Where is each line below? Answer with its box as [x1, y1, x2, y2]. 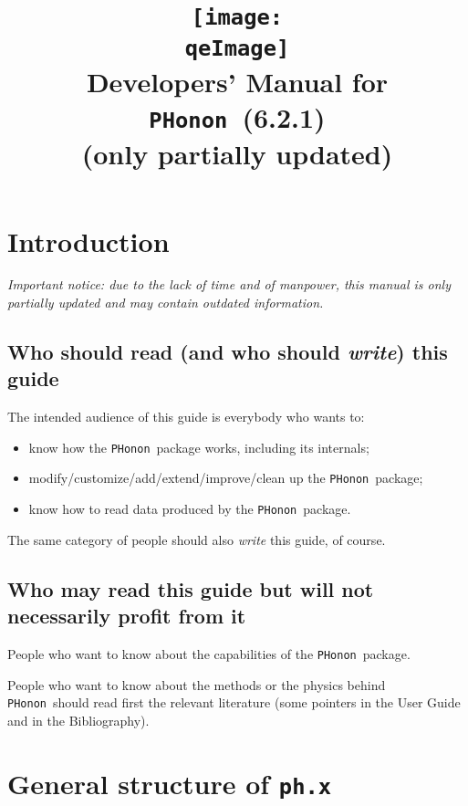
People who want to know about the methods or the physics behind [7, 675, 386, 694]
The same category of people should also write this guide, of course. [7, 529, 386, 549]
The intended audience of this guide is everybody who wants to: [7, 407, 365, 426]
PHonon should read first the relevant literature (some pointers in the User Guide [7, 693, 461, 712]
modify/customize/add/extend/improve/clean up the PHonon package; [28, 468, 423, 487]
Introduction [7, 222, 170, 259]
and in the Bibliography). [7, 710, 150, 729]
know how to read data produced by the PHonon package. [28, 499, 351, 518]
